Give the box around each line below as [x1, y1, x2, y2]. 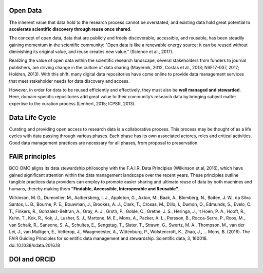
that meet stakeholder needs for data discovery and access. [9, 78, 130, 84]
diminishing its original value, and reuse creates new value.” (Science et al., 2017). [9, 49, 174, 55]
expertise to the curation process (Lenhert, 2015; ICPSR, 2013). [9, 100, 136, 107]
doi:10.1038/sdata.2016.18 [9, 242, 60, 248]
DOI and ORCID [9, 255, 56, 263]
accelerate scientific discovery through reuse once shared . [9, 26, 131, 32]
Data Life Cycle [9, 113, 56, 122]
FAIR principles [9, 152, 56, 161]
